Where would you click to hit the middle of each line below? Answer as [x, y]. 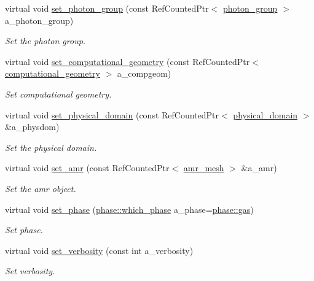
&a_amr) [259, 168]
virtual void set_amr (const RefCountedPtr [87, 168]
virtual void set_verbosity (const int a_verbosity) [99, 250]
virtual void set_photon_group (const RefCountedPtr [107, 8]
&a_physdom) [32, 127]
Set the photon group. [45, 41]
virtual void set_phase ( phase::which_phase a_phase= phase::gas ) [129, 209]
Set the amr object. [41, 188]
